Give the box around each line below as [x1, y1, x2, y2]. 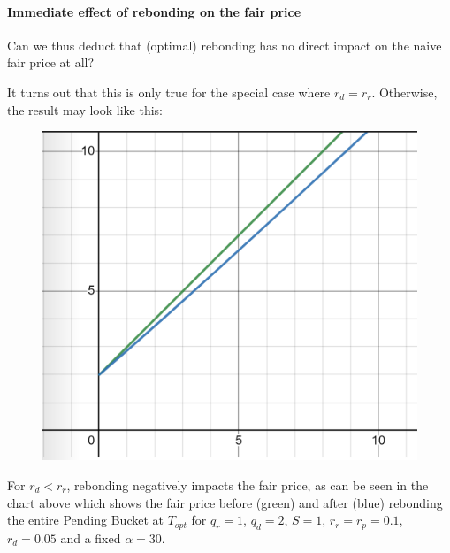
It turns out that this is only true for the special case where [7, 82, 331, 101]
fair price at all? [7, 53, 95, 72]
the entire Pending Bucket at [7, 511, 164, 529]
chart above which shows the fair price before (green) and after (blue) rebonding [7, 493, 443, 511]
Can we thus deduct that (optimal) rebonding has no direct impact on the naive [7, 35, 442, 54]
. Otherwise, [371, 82, 438, 101]
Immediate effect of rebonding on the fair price [7, 2, 301, 20]
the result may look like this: [7, 100, 163, 119]
